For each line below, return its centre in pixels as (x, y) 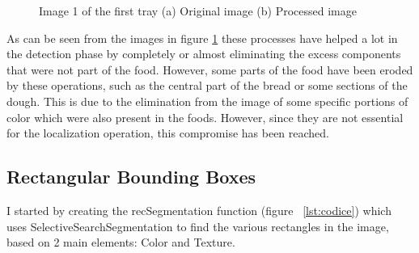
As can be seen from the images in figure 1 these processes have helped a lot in (202, 38)
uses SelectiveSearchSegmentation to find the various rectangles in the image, (198, 226)
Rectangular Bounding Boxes (131, 177)
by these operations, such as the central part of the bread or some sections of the (207, 85)
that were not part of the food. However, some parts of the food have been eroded (210, 69)
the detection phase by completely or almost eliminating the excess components (204, 54)
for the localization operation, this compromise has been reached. (168, 133)
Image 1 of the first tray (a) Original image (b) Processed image (198, 11)
